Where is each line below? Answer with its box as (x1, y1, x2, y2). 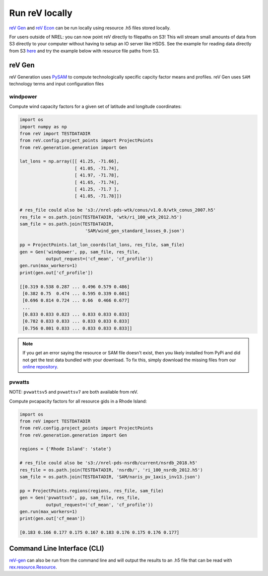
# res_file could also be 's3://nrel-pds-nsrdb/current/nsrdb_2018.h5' (19, 460, 198, 466)
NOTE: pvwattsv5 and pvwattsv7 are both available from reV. (9, 389, 138, 395)
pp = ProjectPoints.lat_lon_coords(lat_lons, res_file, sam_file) (19, 242, 185, 248)
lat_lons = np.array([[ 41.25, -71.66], (19, 159, 119, 164)
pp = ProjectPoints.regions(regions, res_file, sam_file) (19, 488, 164, 494)
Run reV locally (9, 7, 73, 18)
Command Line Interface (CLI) (9, 544, 104, 553)
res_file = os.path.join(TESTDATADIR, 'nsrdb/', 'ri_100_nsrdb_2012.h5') (19, 467, 203, 473)
